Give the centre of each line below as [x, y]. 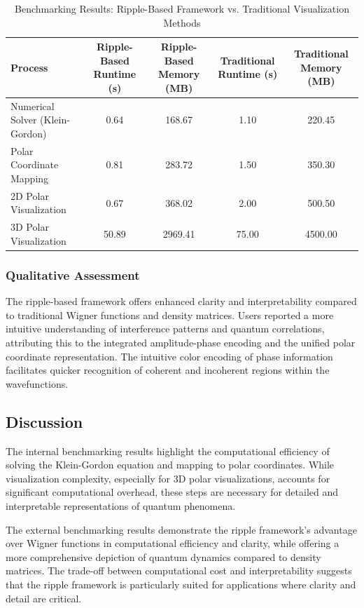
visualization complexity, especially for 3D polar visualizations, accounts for [168, 478]
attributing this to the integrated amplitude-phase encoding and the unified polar [181, 342]
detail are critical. [44, 598]
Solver [24, 120]
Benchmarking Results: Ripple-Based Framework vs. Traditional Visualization [182, 8]
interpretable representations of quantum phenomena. [121, 505]
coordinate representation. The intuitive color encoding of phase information [169, 356]
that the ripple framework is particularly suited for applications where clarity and [181, 584]
